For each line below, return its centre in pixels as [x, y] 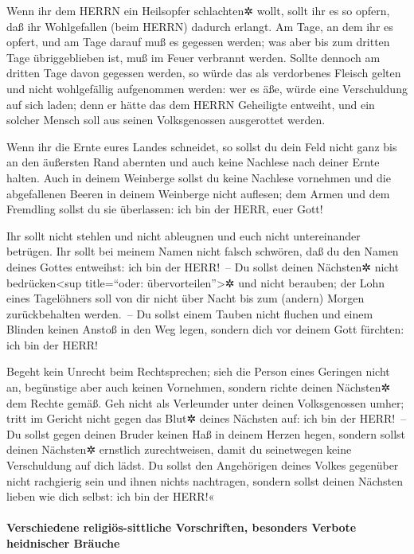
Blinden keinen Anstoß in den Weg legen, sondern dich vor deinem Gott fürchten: [205, 329]
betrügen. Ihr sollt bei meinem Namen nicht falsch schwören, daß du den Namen [203, 251]
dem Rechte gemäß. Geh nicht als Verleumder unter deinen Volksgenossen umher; [205, 402]
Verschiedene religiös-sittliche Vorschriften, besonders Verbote [182, 527]
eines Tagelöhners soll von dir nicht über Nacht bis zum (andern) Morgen [186, 298]
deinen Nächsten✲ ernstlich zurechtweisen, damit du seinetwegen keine [179, 449]
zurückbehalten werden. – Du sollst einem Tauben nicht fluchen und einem [190, 313]
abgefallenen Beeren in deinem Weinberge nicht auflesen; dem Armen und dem [198, 193]
